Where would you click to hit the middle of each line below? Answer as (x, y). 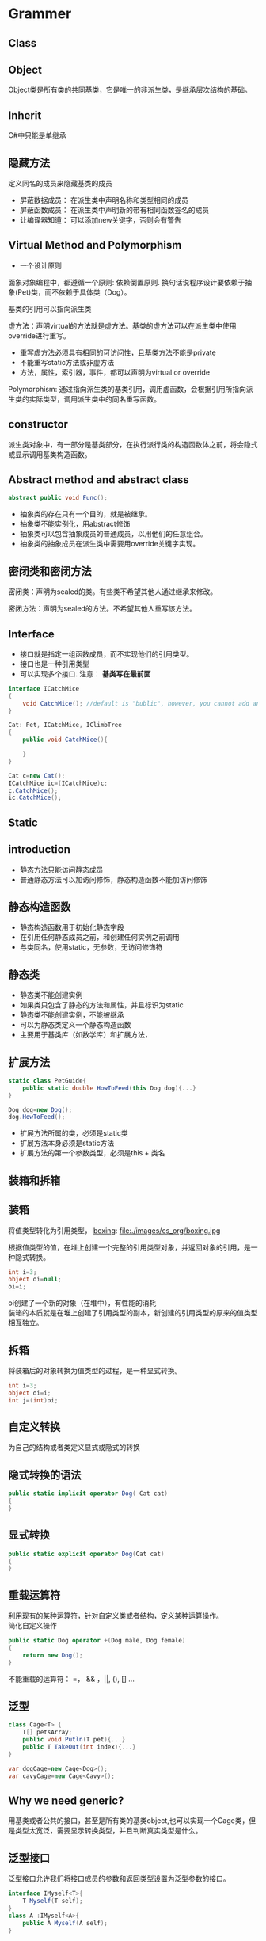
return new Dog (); (53, 1655)
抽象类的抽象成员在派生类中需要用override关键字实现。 (110, 544)
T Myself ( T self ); (53, 1901)
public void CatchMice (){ (65, 740)
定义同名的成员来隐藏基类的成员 (60, 184)
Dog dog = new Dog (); (40, 1109)
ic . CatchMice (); (35, 798)
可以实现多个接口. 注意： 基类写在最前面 (85, 673)
